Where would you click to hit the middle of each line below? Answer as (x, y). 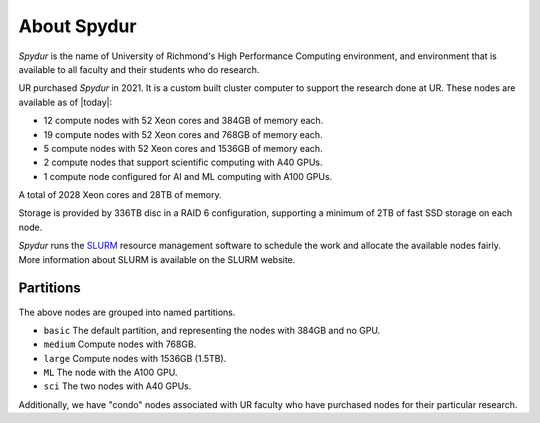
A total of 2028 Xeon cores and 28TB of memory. (120, 195)
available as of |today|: (65, 102)
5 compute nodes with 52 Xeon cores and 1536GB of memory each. (183, 148)
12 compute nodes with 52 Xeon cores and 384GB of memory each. (183, 121)
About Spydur (77, 26)
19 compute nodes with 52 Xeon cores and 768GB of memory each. (183, 134)
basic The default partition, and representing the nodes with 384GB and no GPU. (212, 330)
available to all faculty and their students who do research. (139, 69)
